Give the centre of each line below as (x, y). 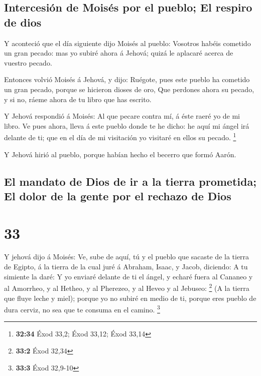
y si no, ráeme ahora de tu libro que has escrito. (78, 99)
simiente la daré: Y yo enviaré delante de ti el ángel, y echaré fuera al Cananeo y (128, 276)
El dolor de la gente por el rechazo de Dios (118, 196)
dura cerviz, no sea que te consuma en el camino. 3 (82, 309)
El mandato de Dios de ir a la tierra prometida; (130, 181)
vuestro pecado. (28, 62)
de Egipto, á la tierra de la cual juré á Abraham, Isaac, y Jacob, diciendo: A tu (126, 267)
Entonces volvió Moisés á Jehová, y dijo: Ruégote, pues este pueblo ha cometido (127, 79)
